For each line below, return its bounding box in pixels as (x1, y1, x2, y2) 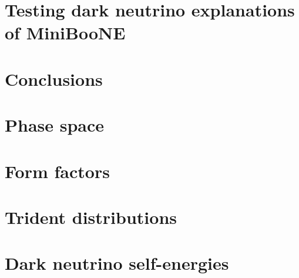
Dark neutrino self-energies (5, 251, 229, 275)
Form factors (5, 159, 110, 183)
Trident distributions (5, 205, 177, 229)
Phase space (5, 113, 105, 137)
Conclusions (5, 66, 103, 91)
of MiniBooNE (5, 21, 126, 45)
